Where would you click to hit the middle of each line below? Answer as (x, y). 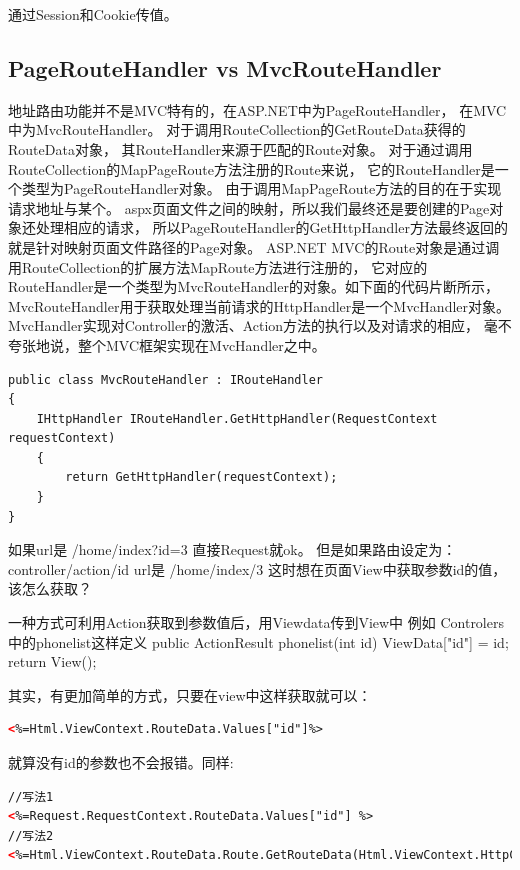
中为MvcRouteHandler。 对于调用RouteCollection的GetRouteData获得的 (237, 129)
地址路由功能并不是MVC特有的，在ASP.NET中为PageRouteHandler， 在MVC (257, 109)
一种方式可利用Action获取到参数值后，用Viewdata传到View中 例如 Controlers (256, 622)
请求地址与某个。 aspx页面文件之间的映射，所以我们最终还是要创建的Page (249, 207)
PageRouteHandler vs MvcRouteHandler (225, 67)
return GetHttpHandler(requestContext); (201, 477)
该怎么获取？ (50, 588)
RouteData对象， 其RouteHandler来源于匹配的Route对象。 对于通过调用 (240, 148)
